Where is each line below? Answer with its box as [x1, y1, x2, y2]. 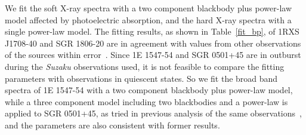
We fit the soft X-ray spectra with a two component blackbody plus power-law [5, 2, 292, 14]
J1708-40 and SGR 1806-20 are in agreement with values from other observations [5, 36, 301, 49]
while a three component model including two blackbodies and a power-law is [5, 95, 288, 108]
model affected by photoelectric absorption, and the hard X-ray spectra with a [5, 13, 292, 26]
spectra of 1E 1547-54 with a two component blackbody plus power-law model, [5, 84, 293, 96]
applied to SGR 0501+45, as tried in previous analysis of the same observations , [5, 107, 302, 119]
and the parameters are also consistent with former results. [5, 118, 220, 131]
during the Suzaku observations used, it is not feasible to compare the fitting [5, 60, 285, 72]
